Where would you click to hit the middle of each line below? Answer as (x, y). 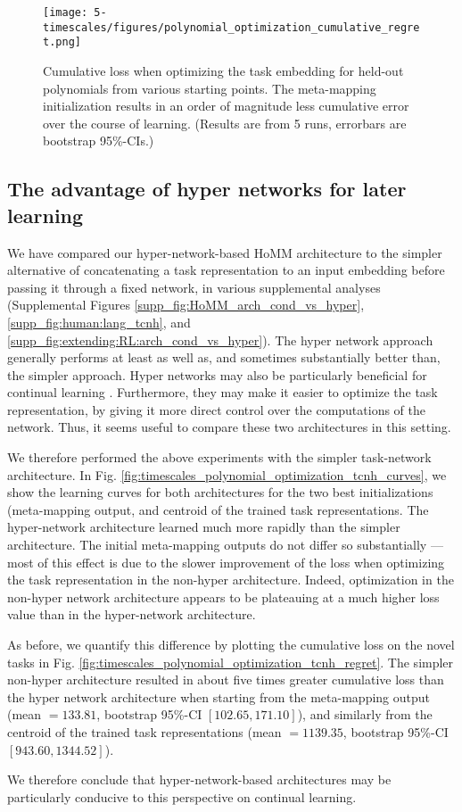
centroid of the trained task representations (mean (144, 731)
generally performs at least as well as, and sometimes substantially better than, (224, 357)
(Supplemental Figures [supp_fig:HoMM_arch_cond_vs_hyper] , (186, 305)
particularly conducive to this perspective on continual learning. (182, 796)
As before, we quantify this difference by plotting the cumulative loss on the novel (231, 644)
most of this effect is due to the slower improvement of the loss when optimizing (226, 562)
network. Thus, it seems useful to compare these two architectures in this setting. (229, 427)
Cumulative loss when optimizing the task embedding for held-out (223, 70)
